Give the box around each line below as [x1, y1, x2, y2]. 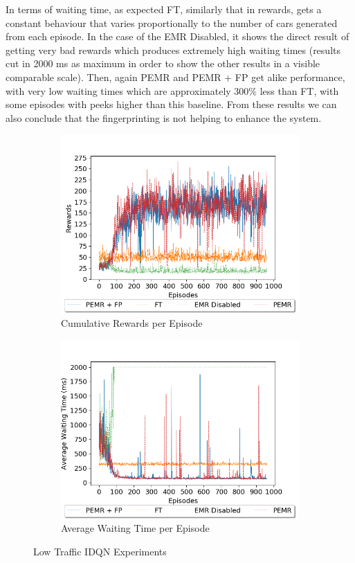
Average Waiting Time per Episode [61, 521, 210, 535]
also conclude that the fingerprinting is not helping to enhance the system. [6, 110, 322, 125]
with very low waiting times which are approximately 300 [6, 83, 249, 98]
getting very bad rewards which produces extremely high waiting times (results [6, 42, 340, 57]
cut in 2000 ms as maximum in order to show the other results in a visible [6, 56, 320, 71]
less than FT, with [260, 83, 339, 98]
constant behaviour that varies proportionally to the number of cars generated [6, 15, 338, 30]
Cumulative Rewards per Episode [61, 315, 203, 330]
